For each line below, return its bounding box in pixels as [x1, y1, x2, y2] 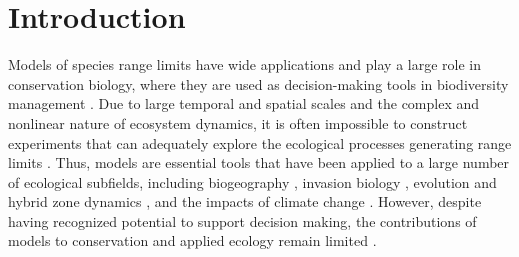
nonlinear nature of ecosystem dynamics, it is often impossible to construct [8, 112, 468, 133]
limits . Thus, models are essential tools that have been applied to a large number [8, 152, 510, 173]
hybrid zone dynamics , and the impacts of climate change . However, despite [8, 191, 482, 212]
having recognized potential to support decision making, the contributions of [8, 210, 477, 231]
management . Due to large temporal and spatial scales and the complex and [8, 93, 480, 114]
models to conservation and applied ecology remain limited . [8, 230, 377, 251]
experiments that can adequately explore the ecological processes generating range [8, 132, 512, 153]
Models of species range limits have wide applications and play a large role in [8, 54, 481, 75]
